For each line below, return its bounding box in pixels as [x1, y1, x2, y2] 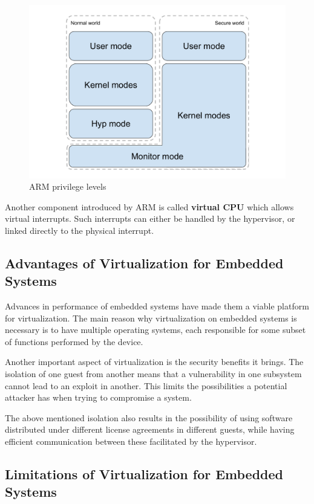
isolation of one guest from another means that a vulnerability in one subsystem [5, 367, 302, 380]
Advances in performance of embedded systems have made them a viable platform [5, 300, 309, 312]
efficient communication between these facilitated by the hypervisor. [5, 435, 257, 448]
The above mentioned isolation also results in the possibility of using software [5, 411, 293, 424]
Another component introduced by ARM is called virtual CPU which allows [5, 200, 294, 213]
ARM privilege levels [29, 180, 106, 193]
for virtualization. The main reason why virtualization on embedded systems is [5, 311, 297, 324]
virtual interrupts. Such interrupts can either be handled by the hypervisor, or [5, 212, 295, 225]
